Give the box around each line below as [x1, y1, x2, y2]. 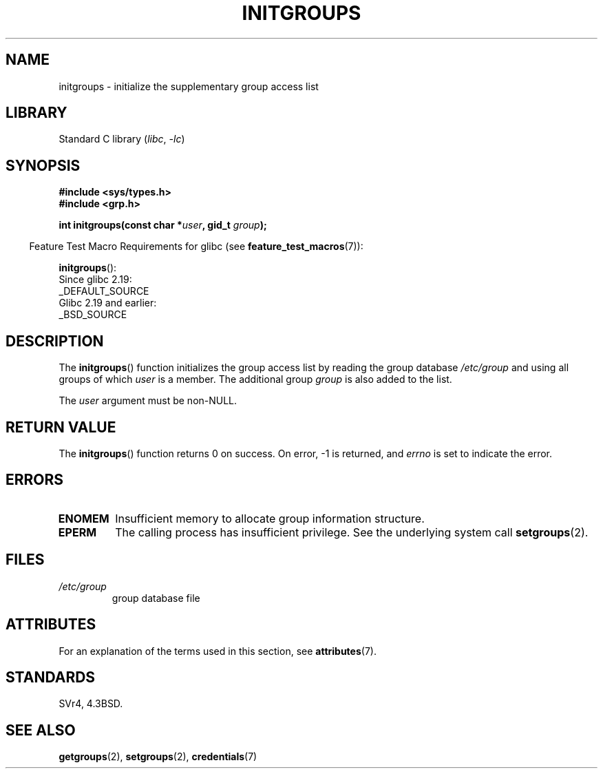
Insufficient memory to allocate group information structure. [115, 511, 425, 525]
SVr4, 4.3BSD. [59, 698, 123, 710]
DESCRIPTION [6, 332, 104, 350]
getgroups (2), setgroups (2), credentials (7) [59, 751, 257, 763]
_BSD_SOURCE [59, 308, 127, 321]
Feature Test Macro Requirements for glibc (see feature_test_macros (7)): [29, 240, 363, 253]
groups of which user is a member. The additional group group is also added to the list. [59, 373, 452, 386]
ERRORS [6, 471, 64, 489]
